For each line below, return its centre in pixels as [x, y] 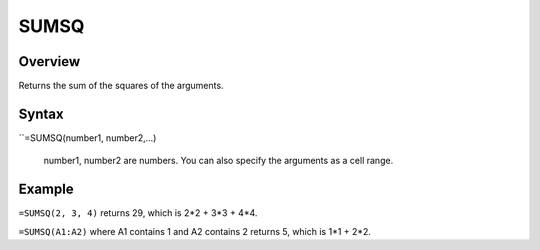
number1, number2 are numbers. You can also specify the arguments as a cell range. [218, 161]
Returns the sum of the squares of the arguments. [121, 86]
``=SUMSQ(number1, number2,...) [87, 137]
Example [46, 189]
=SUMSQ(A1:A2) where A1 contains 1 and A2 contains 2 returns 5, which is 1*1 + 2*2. [195, 231]
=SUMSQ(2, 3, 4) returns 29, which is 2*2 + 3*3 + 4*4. [138, 213]
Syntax [41, 113]
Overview [49, 61]
